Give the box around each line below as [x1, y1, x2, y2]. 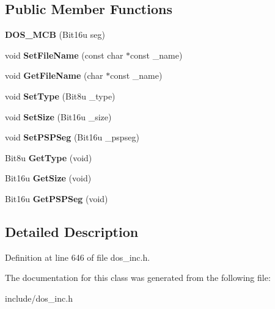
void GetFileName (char [5, 69, 103, 82]
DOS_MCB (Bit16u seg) [5, 28, 105, 41]
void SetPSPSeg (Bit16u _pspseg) [5, 131, 139, 144]
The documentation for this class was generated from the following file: [5, 271, 271, 284]
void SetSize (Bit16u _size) [5, 110, 112, 123]
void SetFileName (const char [5, 48, 123, 61]
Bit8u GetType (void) [5, 151, 92, 164]
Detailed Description [5, 222, 139, 241]
